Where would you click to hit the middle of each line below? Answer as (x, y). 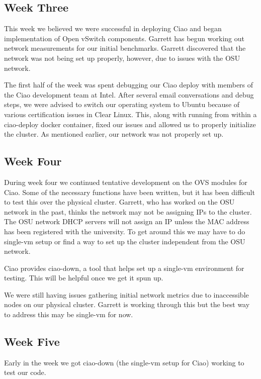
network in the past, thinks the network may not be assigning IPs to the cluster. (128, 211)
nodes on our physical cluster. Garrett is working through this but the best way (127, 304)
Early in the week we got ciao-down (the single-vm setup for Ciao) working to (124, 362)
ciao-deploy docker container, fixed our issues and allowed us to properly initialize (130, 124)
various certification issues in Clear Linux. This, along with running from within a (130, 114)
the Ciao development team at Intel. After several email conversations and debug (129, 94)
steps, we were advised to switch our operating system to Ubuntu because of (122, 104)
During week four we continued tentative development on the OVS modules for (126, 182)
